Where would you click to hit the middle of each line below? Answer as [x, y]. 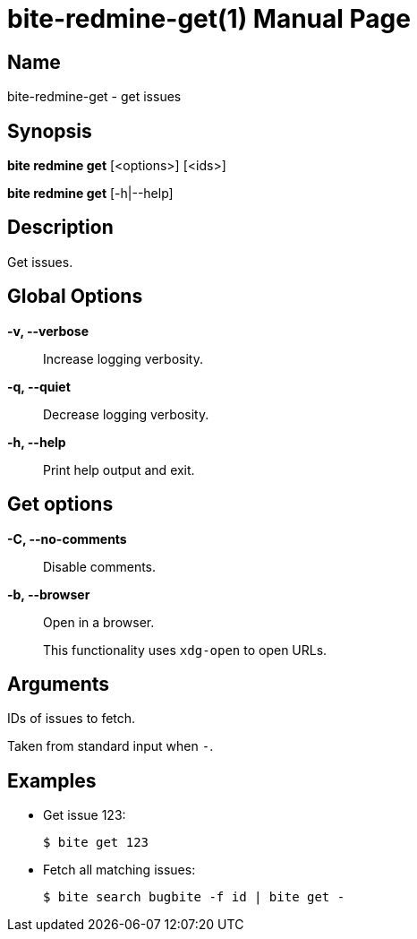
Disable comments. [100, 566]
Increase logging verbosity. [123, 358]
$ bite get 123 [96, 843]
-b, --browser [49, 594]
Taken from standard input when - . [111, 746]
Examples [52, 780]
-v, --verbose [48, 331]
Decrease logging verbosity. [126, 414]
